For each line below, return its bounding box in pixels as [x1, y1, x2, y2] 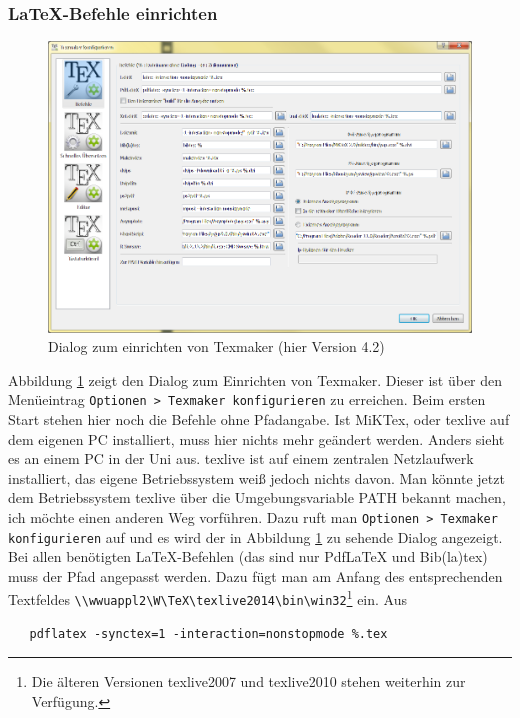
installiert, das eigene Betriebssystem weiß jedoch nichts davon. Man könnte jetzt [8, 467, 505, 488]
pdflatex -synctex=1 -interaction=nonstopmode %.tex [29, 626, 388, 641]
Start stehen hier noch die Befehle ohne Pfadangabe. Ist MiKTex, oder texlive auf [8, 409, 510, 430]
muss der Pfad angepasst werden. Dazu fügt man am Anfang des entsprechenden [8, 565, 503, 586]
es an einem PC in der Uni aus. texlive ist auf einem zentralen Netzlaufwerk [8, 448, 474, 469]
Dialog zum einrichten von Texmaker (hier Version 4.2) [48, 336, 385, 357]
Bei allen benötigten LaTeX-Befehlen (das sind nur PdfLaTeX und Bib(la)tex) [8, 546, 488, 567]
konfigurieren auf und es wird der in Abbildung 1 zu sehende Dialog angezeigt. [8, 526, 503, 547]
